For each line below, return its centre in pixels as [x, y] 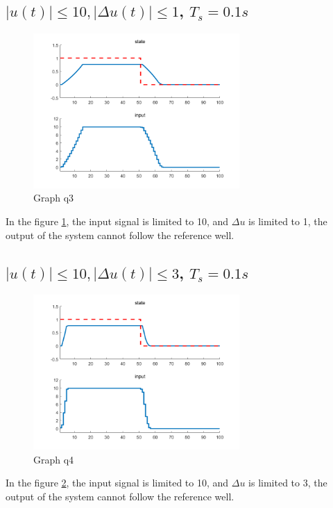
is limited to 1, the [288, 221]
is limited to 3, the [288, 483]
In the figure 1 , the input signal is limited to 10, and [117, 221]
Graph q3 [54, 198]
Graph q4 [54, 459]
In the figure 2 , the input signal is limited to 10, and [117, 483]
